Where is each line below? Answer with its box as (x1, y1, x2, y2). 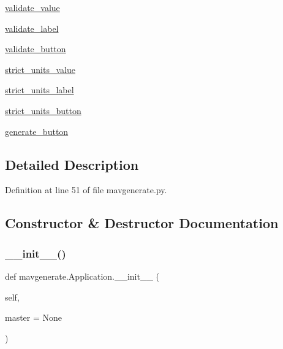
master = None (5, 311, 62, 324)
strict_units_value (5, 63, 75, 75)
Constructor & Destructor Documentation (5, 213, 279, 232)
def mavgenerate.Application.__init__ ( (5, 269, 160, 282)
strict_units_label (5, 83, 74, 96)
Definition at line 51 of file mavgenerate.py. (5, 183, 167, 196)
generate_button (5, 125, 69, 137)
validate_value (5, 1, 60, 13)
